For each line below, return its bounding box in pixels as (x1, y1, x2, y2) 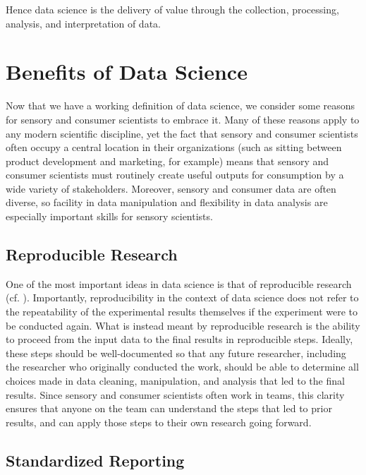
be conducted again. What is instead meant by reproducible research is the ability (6, 318, 360, 332)
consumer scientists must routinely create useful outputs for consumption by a (6, 167, 344, 182)
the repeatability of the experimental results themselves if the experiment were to (6, 304, 358, 319)
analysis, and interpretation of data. (6, 16, 161, 30)
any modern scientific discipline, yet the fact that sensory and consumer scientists (6, 126, 358, 140)
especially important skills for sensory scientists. (6, 209, 213, 224)
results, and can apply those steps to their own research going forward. (6, 414, 312, 429)
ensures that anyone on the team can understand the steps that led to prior (6, 401, 332, 416)
